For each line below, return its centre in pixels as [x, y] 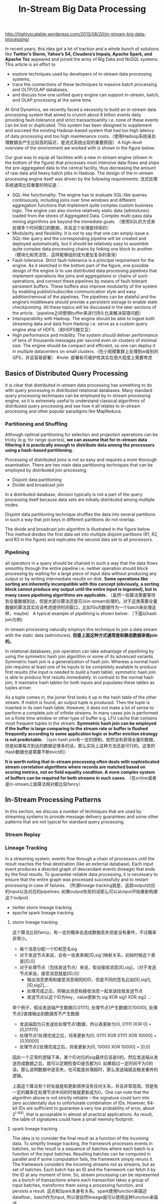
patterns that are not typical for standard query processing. [65, 822]
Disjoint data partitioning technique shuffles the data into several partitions [80, 515]
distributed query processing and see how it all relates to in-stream [73, 406]
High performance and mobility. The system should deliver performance [85, 335]
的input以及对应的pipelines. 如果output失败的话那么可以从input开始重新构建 [82, 891]
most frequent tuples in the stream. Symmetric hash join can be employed [81, 723]
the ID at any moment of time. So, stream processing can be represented [86, 1175]
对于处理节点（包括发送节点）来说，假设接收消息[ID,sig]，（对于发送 [88, 967]
